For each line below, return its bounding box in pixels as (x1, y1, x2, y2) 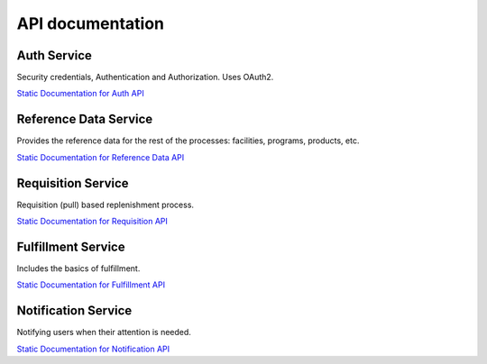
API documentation (16, 14, 165, 33)
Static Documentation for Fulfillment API (16, 279, 166, 290)
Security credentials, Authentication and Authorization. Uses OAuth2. (16, 72, 274, 83)
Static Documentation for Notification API (16, 343, 170, 354)
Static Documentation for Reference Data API (16, 151, 185, 162)
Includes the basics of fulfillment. (16, 262, 141, 274)
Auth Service (16, 48, 92, 63)
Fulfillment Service (16, 239, 125, 254)
